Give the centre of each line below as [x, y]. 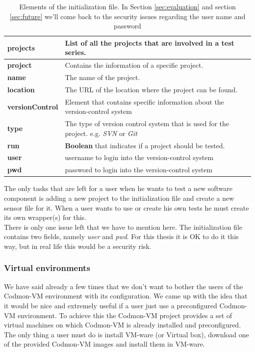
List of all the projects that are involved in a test [150, 42]
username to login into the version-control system [139, 157]
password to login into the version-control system [139, 170]
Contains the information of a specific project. [134, 65]
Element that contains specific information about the [144, 101]
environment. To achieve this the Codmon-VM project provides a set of [125, 315]
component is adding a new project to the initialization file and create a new [119, 198]
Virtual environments [47, 268]
